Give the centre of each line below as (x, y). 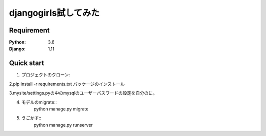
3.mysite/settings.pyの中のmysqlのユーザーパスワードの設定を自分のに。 (83, 93)
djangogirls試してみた (54, 13)
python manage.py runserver (63, 125)
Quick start (27, 63)
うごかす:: (32, 118)
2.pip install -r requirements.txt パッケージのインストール (67, 84)
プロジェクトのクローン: (46, 75)
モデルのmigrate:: (39, 102)
